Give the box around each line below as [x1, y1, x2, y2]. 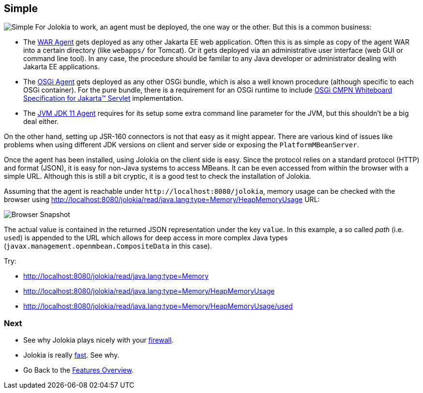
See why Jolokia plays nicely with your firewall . [23, 336, 174, 345]
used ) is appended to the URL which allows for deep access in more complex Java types [4, 234, 288, 242]
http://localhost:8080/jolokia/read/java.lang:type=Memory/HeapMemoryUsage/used [23, 302, 293, 311]
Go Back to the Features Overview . [23, 366, 134, 375]
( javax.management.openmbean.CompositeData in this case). [4, 242, 212, 251]
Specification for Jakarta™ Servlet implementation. [23, 94, 183, 103]
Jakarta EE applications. [23, 63, 100, 71]
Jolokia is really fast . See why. [23, 351, 120, 360]
